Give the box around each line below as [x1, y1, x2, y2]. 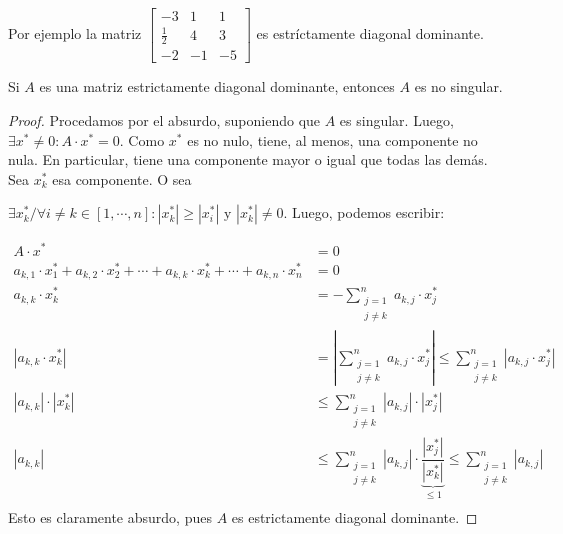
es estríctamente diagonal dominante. [256, 23, 484, 44]
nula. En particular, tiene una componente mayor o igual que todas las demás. [8, 149, 488, 170]
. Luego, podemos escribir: [283, 202, 445, 223]
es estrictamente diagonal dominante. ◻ [231, 507, 478, 528]
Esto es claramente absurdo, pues [8, 507, 212, 528]
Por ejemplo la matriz [8, 23, 142, 44]
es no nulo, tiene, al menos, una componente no [187, 129, 478, 150]
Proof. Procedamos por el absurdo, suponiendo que [8, 110, 321, 131]
